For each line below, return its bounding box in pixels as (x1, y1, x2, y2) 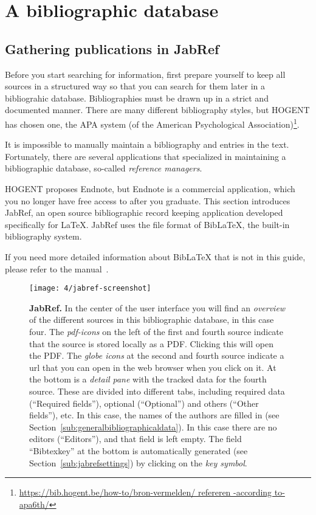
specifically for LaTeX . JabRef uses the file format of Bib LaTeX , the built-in (5, 218, 290, 230)
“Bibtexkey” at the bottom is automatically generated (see (29, 444, 248, 457)
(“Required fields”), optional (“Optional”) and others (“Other (29, 396, 259, 409)
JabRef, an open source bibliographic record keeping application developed (5, 206, 283, 219)
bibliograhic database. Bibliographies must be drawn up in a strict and (5, 91, 269, 104)
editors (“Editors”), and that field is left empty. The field (29, 432, 242, 445)
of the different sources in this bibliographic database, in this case (29, 313, 274, 326)
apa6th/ (19, 497, 49, 510)
